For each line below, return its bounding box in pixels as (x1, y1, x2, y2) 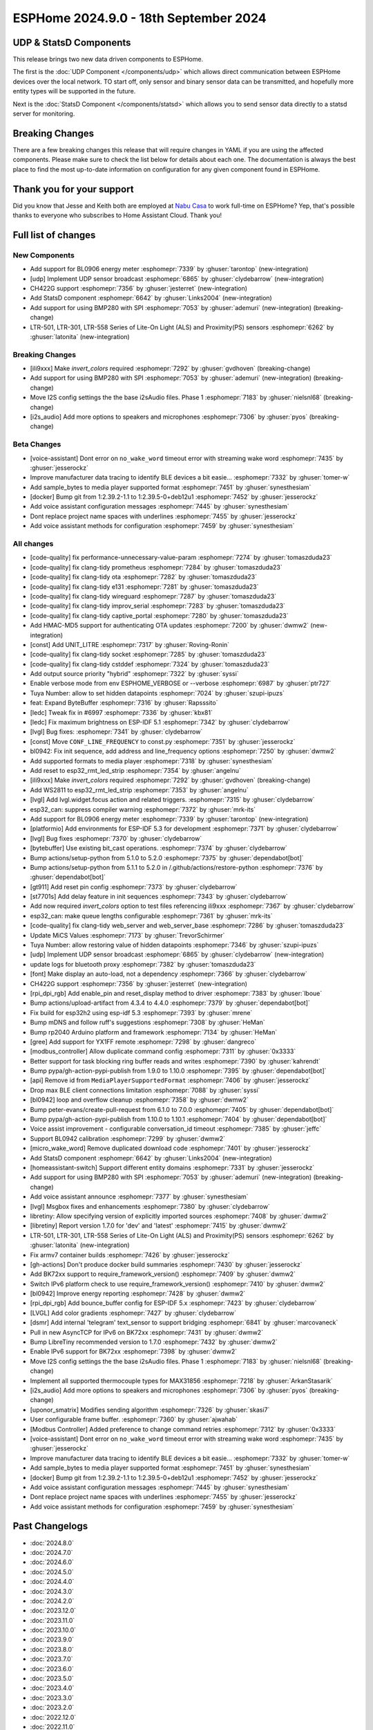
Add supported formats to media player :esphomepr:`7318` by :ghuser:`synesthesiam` (30, 756, 274, 765)
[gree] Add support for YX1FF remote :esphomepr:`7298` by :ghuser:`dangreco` (30, 1037, 257, 1046)
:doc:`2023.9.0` (30, 1635, 75, 1643)
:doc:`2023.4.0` (30, 1684, 75, 1692)
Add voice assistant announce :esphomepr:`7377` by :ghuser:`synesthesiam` (30, 1192, 249, 1201)
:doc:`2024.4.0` (30, 1578, 75, 1586)
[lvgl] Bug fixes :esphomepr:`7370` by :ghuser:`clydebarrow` (30, 834, 202, 842)
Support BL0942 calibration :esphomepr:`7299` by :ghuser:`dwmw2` (30, 1134, 226, 1142)
